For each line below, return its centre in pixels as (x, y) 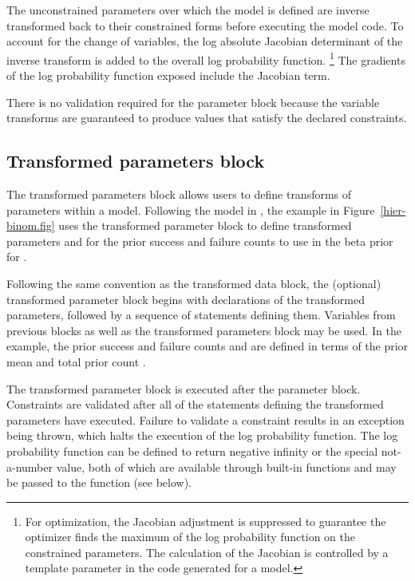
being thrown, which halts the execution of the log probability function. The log (202, 435)
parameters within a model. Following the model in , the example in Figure (191, 209)
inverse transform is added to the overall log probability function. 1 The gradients (206, 58)
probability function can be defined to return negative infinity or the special (192, 451)
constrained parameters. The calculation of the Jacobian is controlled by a (207, 552)
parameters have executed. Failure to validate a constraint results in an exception (206, 419)
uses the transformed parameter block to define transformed (205, 225)
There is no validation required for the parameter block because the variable (193, 102)
